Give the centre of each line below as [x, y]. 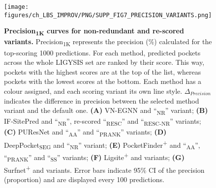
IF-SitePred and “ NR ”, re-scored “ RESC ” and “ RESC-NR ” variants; [103, 122]
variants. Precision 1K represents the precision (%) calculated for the [108, 42]
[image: [16, 7]
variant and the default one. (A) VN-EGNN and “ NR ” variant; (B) [106, 111]
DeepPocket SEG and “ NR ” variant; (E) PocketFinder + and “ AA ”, [102, 144]
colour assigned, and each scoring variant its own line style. [93, 91]
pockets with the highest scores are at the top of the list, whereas [103, 71]
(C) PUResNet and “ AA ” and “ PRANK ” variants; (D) [85, 133]
